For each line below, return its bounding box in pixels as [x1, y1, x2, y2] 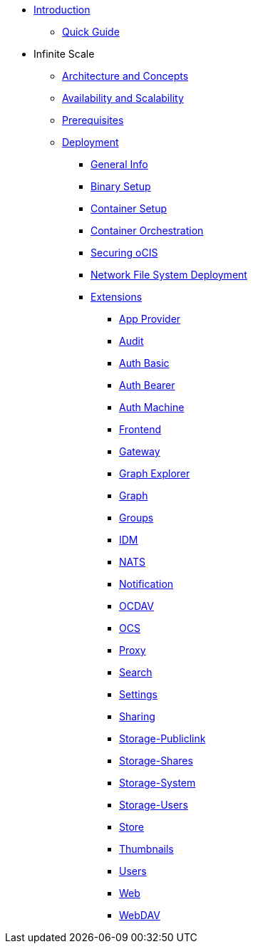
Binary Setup [91, 180, 151, 192]
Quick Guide [62, 26, 120, 38]
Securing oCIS [91, 247, 158, 259]
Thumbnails [119, 843, 174, 855]
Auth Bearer [119, 379, 175, 391]
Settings [119, 688, 158, 700]
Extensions [91, 291, 143, 303]
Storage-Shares [119, 754, 193, 767]
